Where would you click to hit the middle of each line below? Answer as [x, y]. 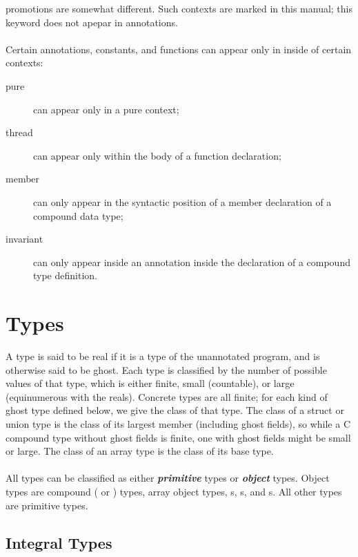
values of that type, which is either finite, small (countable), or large [150, 383]
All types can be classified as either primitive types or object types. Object [168, 478]
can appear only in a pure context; [106, 109]
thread [19, 132]
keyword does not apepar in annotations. [92, 22]
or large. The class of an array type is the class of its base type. [140, 451]
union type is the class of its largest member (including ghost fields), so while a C [178, 424]
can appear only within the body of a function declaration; [157, 155]
